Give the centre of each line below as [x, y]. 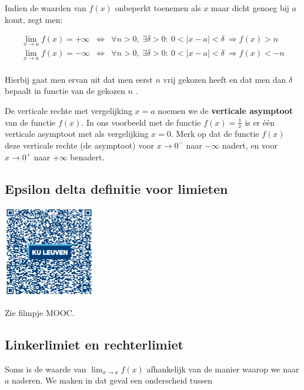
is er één [260, 122]
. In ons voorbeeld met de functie [141, 122]
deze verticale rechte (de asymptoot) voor [80, 145]
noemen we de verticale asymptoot [226, 110]
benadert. [87, 157]
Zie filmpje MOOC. [40, 313]
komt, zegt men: [34, 19]
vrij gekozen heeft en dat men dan [225, 79]
